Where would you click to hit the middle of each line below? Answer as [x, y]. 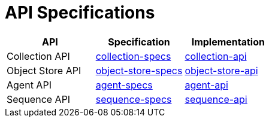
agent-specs [124, 85]
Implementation [228, 42]
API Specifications [80, 13]
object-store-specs [139, 70]
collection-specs [133, 56]
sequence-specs [134, 99]
